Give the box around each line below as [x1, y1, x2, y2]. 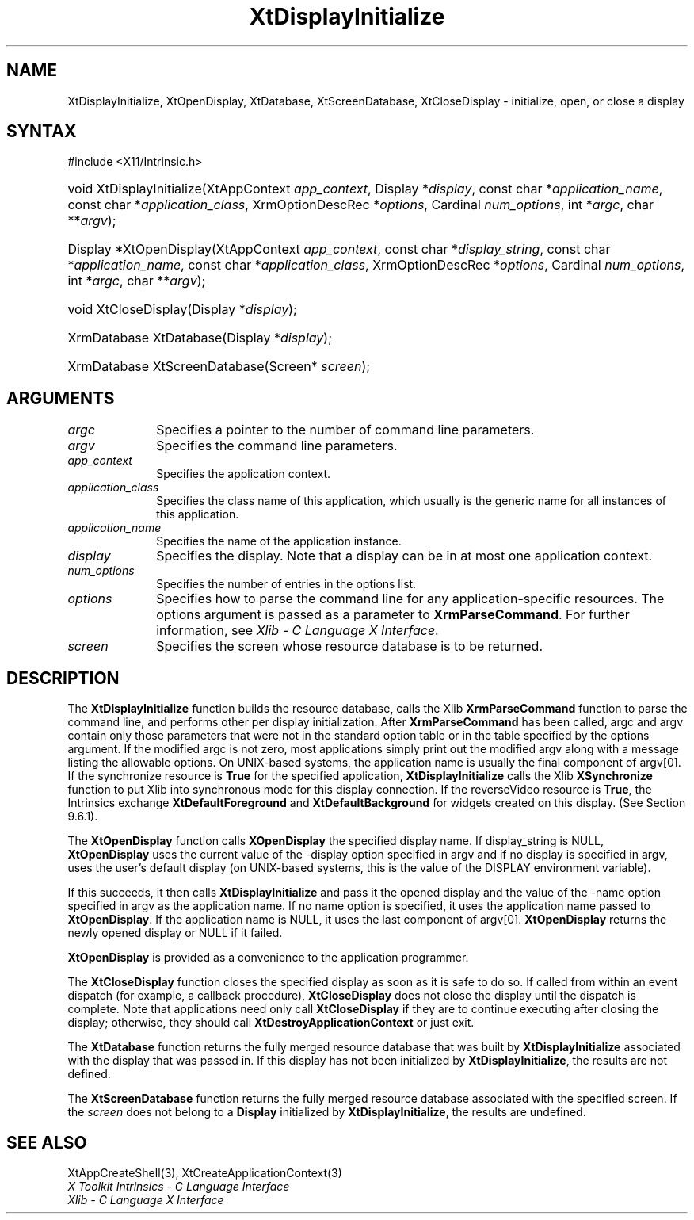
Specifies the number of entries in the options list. [156, 577, 417, 591]
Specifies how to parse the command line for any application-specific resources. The [156, 591, 665, 607]
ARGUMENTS [6, 388, 115, 408]
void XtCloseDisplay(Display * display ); [67, 301, 297, 318]
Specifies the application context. [156, 467, 331, 481]
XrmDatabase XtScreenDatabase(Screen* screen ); [67, 358, 371, 375]
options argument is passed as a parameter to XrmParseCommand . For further [156, 606, 630, 623]
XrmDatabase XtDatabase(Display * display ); [67, 330, 333, 346]
